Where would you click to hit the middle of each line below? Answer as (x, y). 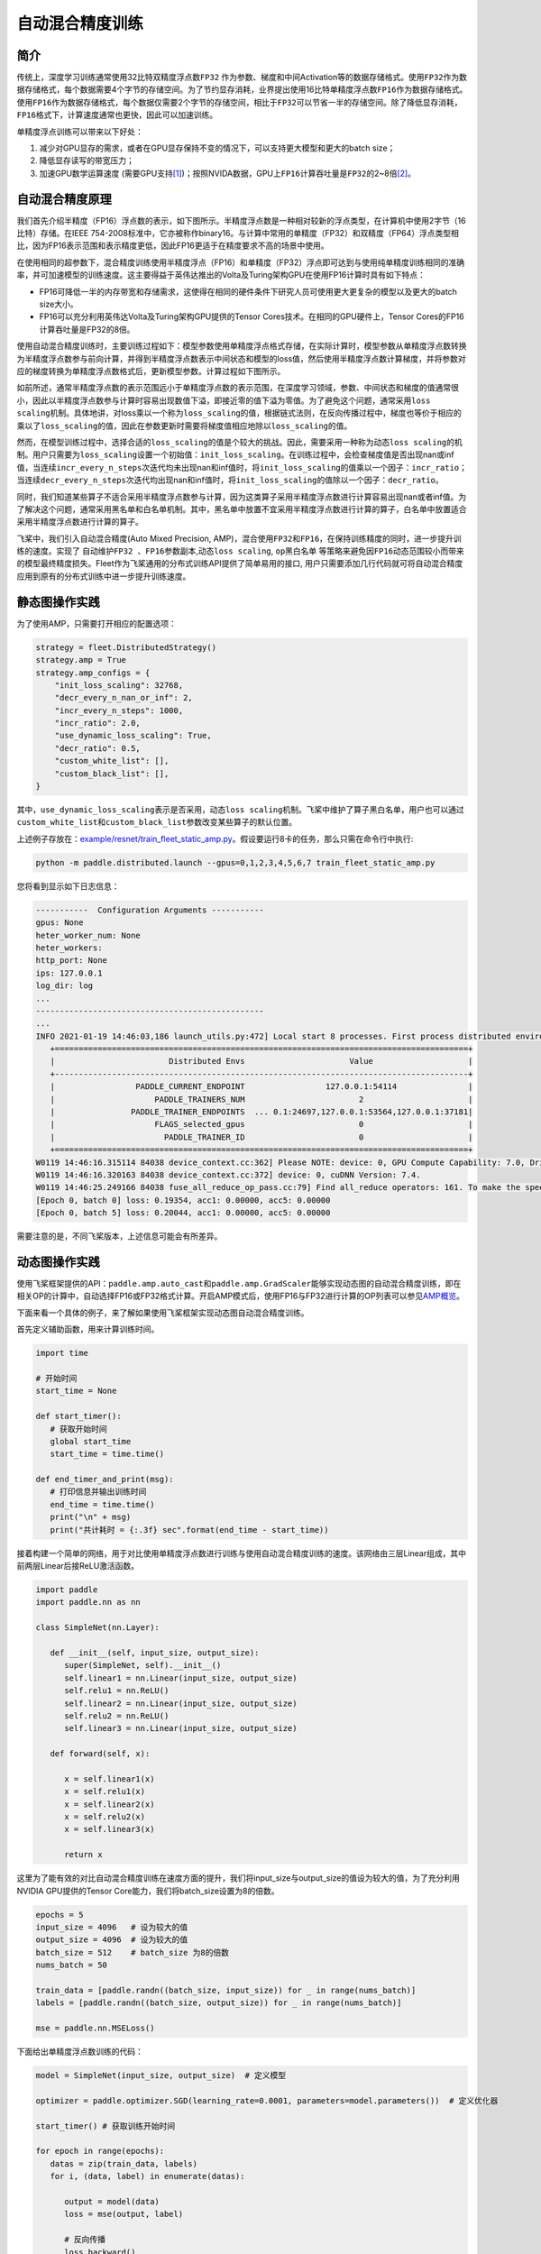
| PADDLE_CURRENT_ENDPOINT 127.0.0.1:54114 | (261, 1087)
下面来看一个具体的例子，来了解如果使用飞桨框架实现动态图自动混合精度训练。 (163, 1313)
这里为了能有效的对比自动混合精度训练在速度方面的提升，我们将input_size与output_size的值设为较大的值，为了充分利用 (238, 1878)
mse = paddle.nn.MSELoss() (95, 2028)
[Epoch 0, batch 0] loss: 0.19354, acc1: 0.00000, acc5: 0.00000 (183, 1200)
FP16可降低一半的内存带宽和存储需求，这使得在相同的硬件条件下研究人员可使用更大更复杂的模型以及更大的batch (248, 291)
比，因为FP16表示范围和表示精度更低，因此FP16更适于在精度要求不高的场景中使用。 (173, 246)
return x (83, 1855)
